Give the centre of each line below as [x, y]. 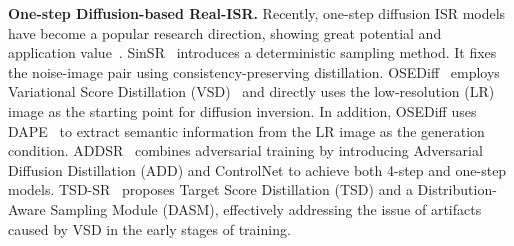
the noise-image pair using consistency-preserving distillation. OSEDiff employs [254, 71]
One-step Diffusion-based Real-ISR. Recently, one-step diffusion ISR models [257, 13]
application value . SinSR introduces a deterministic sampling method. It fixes [252, 52]
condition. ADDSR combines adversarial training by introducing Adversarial [245, 150]
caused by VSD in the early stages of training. [149, 228]
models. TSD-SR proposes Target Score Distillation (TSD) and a [210, 189]
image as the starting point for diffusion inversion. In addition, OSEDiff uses [242, 110]
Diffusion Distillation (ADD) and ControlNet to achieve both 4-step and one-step [257, 169]
